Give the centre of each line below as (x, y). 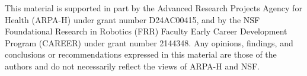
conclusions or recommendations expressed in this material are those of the (141, 54)
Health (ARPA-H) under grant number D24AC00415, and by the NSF (132, 19)
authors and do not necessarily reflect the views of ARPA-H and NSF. (132, 66)
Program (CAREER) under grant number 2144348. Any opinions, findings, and (149, 42)
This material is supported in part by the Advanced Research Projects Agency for (153, 8)
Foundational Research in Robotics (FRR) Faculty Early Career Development (146, 31)
